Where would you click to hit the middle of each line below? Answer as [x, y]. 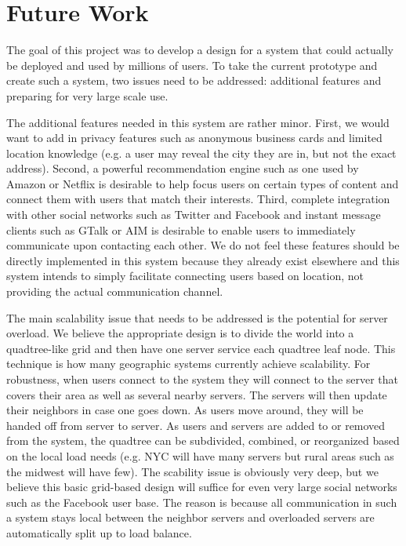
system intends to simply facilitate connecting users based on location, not [185, 276]
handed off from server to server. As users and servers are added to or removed [196, 425]
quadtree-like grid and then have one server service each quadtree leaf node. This [201, 348]
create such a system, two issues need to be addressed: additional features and [194, 80]
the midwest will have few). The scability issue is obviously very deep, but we [192, 471]
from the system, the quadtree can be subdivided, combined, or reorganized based [203, 440]
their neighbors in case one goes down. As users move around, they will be [185, 410]
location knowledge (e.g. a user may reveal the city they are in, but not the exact [201, 153]
